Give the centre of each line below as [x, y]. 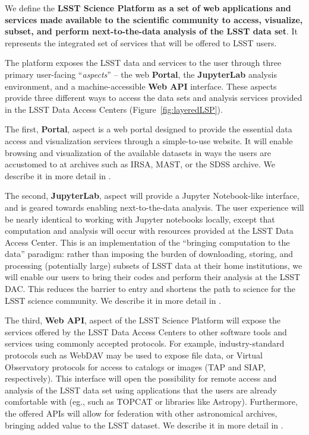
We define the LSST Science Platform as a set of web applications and [148, 8]
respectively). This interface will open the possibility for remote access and [141, 378]
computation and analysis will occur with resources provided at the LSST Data [149, 231]
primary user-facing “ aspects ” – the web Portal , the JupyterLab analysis [141, 74]
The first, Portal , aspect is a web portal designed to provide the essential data [149, 129]
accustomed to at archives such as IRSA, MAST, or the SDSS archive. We [140, 164]
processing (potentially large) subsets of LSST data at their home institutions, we [154, 265]
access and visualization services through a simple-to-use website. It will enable [149, 140]
